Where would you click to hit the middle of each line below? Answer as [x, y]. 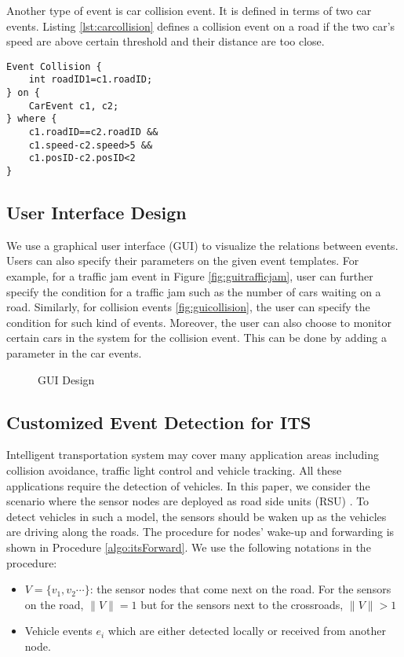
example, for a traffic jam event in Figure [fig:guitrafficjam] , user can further [190, 276]
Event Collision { [54, 66]
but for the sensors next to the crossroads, [242, 604]
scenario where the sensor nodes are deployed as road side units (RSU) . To [188, 501]
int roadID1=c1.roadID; [91, 80]
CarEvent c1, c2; [74, 106]
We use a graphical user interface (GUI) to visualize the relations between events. [202, 245]
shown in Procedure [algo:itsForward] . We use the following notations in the [189, 547]
